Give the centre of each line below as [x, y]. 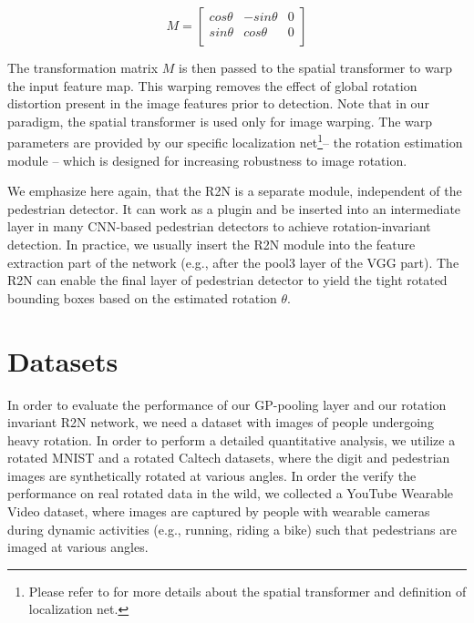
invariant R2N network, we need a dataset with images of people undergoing [221, 422]
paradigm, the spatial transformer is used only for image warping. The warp [220, 121]
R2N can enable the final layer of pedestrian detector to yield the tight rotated [227, 280]
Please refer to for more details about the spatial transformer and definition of [247, 591]
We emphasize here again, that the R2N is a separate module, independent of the [235, 191]
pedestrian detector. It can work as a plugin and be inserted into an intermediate [234, 208]
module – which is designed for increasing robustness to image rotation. [207, 160]
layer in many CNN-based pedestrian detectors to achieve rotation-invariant [219, 226]
